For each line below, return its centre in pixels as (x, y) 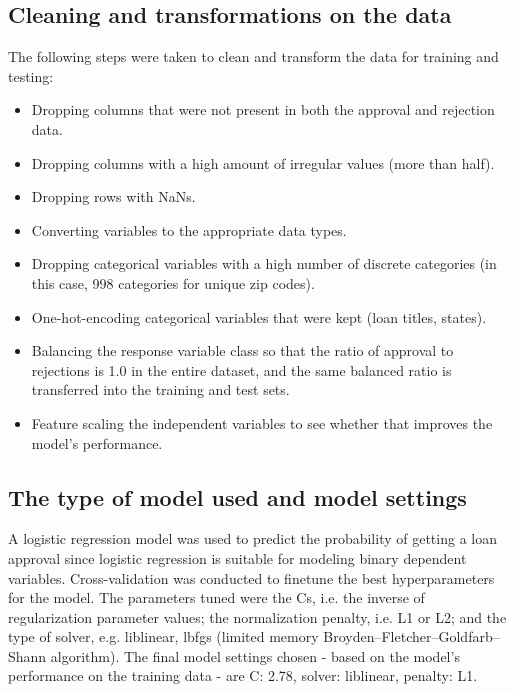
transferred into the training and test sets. (160, 389)
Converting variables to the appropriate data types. (189, 229)
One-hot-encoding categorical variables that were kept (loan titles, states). (259, 316)
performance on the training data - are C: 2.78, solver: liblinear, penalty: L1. (243, 675)
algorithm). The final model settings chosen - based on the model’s (255, 655)
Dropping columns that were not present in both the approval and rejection (263, 109)
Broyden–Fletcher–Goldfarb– (411, 636)
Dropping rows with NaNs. (113, 196)
